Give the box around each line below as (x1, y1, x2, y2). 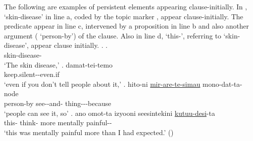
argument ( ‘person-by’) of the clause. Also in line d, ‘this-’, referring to (4, 30, 221, 40)
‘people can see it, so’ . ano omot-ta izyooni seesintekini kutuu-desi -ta (4, 107, 215, 118)
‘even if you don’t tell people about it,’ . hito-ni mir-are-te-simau (4, 78, 201, 89)
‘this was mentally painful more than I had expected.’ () (4, 127, 174, 137)
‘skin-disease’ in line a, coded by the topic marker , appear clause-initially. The (4, 11, 244, 21)
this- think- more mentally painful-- (4, 117, 112, 128)
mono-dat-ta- (202, 78, 243, 89)
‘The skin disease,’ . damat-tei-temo (4, 59, 113, 70)
